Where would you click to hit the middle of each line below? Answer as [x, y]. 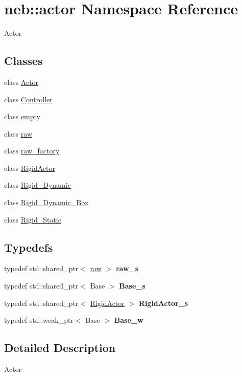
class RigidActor [30, 168]
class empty [22, 116]
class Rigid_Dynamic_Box [46, 202]
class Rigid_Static [33, 219]
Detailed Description [60, 348]
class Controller [28, 99]
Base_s [132, 286]
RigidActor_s [163, 303]
